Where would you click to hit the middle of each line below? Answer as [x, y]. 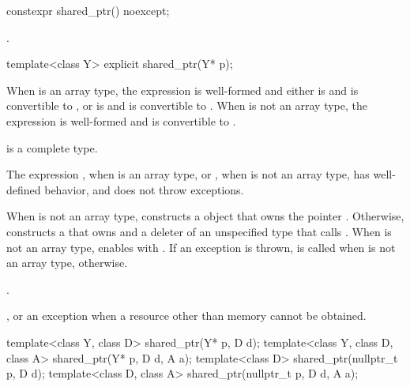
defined [24, 189]
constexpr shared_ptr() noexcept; [88, 10]
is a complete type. [52, 147]
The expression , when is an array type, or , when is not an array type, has [188, 174]
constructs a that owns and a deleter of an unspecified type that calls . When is [199, 231]
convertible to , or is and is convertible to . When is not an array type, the [187, 105]
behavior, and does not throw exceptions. [144, 189]
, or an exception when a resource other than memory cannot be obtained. [186, 316]
